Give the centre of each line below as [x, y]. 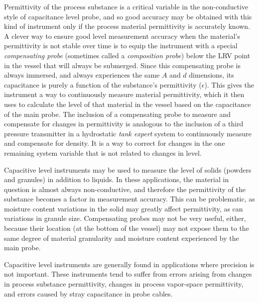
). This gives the [229, 84]
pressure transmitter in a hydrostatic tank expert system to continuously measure [128, 133]
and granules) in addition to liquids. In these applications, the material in [117, 179]
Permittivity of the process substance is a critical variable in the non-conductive [126, 6]
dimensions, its [211, 75]
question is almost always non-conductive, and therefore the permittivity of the [125, 189]
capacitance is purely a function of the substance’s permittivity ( [103, 84]
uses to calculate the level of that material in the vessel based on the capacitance [128, 104]
